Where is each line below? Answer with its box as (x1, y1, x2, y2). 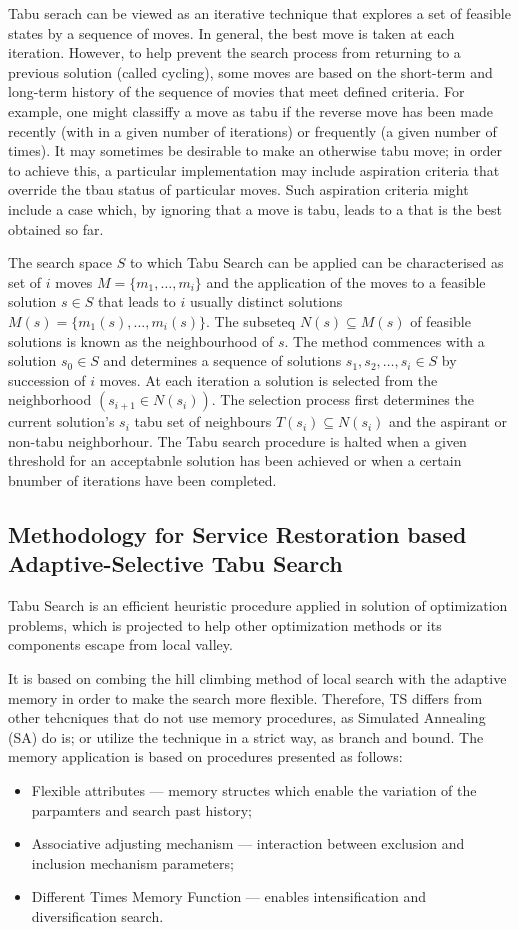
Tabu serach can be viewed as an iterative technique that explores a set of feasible (8, 3, 511, 23)
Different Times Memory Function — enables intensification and (31, 886, 427, 907)
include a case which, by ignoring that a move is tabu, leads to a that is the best (8, 198, 502, 219)
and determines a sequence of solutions (103, 350, 342, 371)
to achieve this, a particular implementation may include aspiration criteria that (8, 159, 500, 180)
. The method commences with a (284, 330, 485, 351)
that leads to (97, 291, 176, 312)
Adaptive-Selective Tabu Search (8, 548, 343, 579)
